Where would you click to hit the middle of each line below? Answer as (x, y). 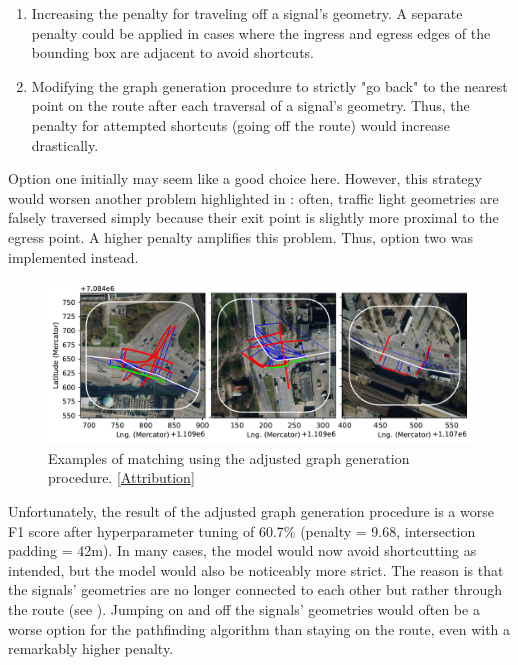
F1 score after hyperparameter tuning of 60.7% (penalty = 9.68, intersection (242, 530)
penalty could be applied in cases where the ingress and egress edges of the (261, 32)
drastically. (65, 144)
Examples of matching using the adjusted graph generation (229, 457)
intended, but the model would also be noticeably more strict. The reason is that (256, 569)
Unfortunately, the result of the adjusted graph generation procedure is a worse (251, 511)
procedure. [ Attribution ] (121, 477)
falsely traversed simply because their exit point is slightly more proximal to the (253, 217)
